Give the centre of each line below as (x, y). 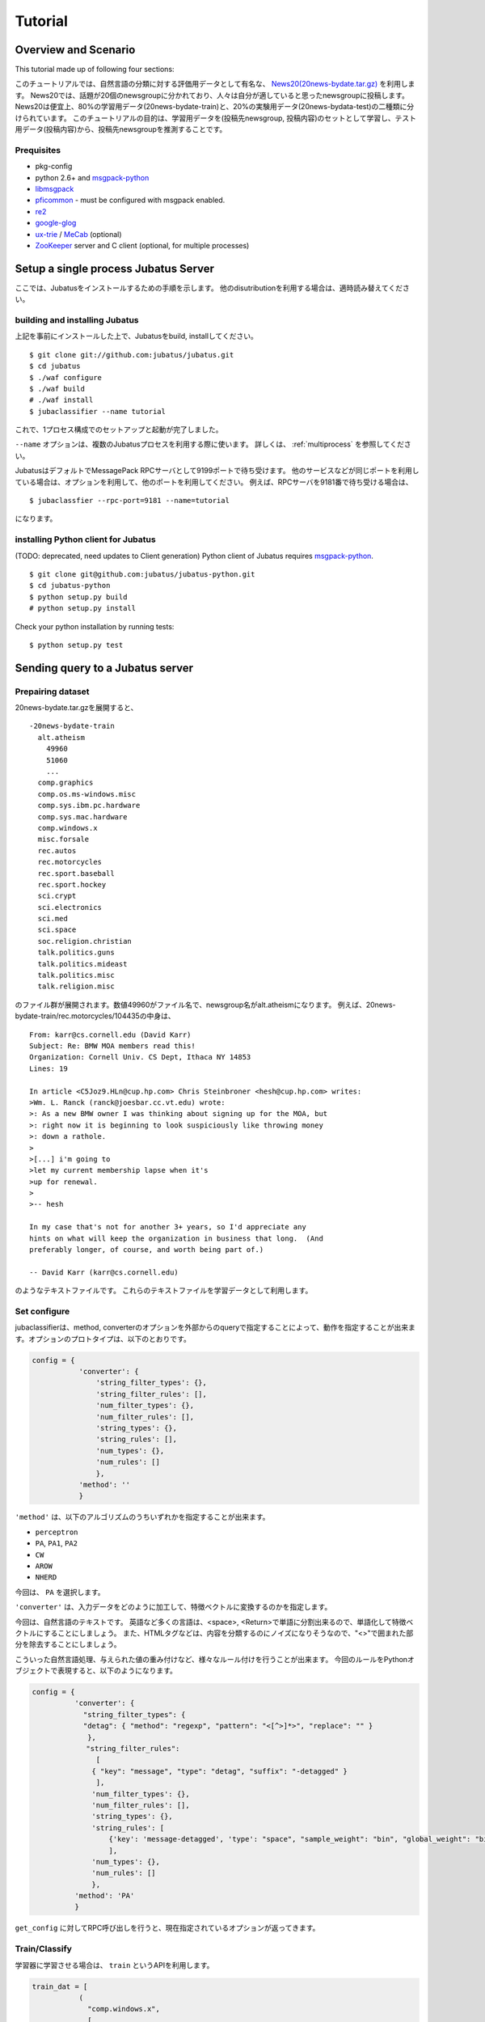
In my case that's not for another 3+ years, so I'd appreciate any (168, 1227)
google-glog (56, 223)
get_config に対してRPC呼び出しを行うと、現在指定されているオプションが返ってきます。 (167, 1928)
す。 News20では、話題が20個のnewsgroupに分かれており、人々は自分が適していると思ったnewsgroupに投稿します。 (212, 95)
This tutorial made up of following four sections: (95, 70)
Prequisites (38, 150)
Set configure (42, 1311)
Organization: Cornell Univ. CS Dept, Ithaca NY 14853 (140, 1057)
